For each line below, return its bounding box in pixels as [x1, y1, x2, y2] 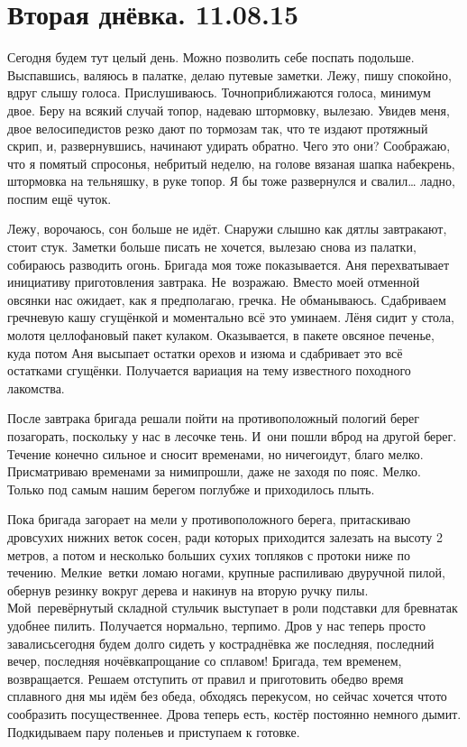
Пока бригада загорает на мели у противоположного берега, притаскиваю [7, 510, 411, 529]
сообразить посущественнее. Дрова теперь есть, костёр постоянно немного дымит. [7, 704, 462, 723]
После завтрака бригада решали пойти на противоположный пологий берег [7, 409, 420, 428]
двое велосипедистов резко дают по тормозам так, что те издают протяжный [7, 118, 428, 137]
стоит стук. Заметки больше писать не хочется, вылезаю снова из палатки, [7, 237, 417, 256]
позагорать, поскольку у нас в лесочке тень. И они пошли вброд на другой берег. [7, 427, 457, 445]
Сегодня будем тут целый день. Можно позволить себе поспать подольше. [7, 48, 415, 67]
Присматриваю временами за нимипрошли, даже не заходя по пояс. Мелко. [7, 462, 421, 481]
